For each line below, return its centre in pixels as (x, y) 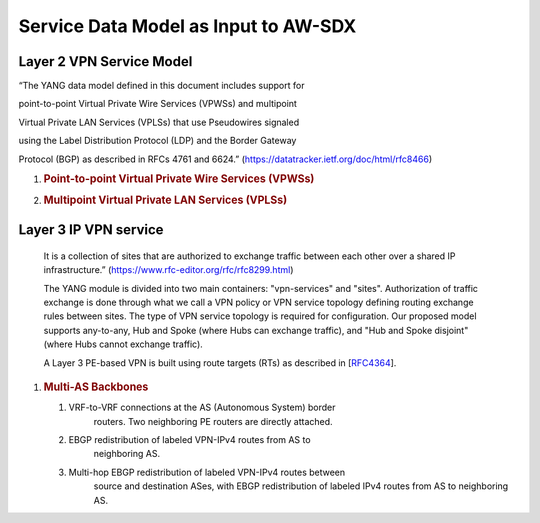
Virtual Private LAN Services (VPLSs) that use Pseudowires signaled (159, 122)
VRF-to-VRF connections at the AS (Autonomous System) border (202, 407)
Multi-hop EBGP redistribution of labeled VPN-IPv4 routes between (207, 472)
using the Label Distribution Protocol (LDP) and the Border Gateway (157, 141)
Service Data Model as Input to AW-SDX (187, 26)
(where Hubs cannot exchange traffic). (123, 344)
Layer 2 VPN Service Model (105, 61)
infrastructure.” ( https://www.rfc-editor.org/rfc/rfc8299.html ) (168, 270)
